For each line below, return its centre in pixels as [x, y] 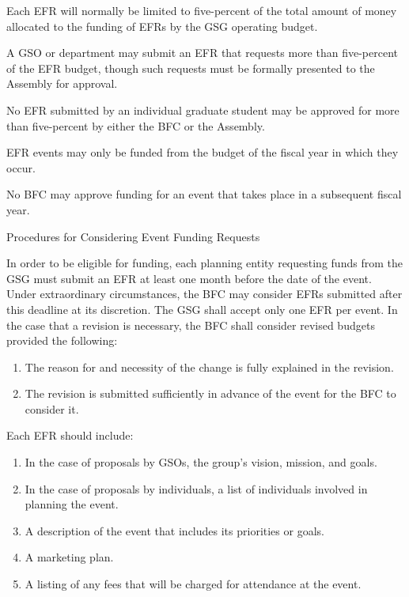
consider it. [52, 408]
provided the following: [62, 340]
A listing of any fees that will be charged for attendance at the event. [193, 584]
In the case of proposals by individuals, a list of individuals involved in [196, 488]
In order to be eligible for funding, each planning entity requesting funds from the [204, 263]
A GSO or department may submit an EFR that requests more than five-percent [202, 53]
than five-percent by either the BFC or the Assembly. [136, 125]
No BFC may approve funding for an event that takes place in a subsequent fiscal [204, 194]
